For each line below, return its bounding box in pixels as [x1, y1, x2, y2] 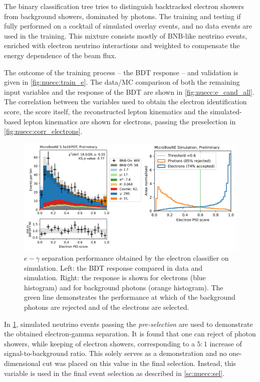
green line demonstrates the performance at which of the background [24, 292, 235, 302]
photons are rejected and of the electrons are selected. [24, 301, 189, 312]
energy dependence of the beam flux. [4, 50, 117, 60]
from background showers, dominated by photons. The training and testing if [4, 11, 241, 21]
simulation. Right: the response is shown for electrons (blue [24, 272, 206, 283]
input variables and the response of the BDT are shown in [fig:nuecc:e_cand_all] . [4, 86, 254, 97]
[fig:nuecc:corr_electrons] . [4, 126, 83, 136]
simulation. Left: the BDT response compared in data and [24, 262, 202, 273]
